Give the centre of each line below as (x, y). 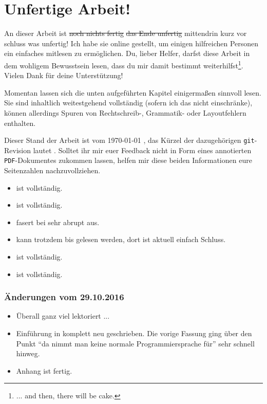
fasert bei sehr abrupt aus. (58, 222)
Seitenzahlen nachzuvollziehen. (52, 170)
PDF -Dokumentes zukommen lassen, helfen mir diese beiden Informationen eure (128, 160)
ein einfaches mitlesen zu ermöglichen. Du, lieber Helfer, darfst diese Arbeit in (127, 53)
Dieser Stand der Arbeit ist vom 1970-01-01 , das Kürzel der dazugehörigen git (129, 140)
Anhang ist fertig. (44, 370)
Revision (17, 150)
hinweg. (28, 353)
